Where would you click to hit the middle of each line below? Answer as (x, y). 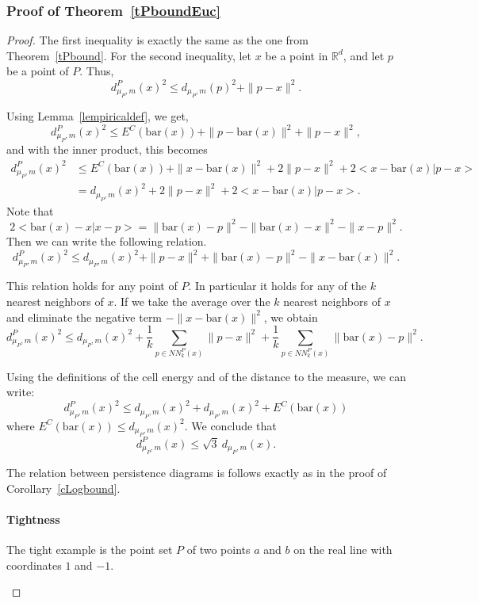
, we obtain (291, 317)
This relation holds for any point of (92, 286)
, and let (364, 55)
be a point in (297, 55)
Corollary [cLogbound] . (63, 488)
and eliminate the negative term (84, 317)
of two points (218, 550)
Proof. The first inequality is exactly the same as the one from (158, 40)
